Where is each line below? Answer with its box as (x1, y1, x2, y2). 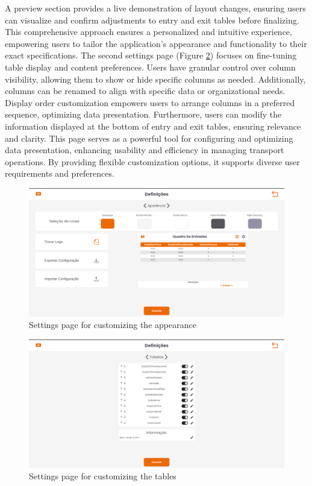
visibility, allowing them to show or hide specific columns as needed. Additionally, (5, 72, 306, 85)
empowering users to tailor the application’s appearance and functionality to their (5, 37, 307, 49)
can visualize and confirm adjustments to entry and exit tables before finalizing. (5, 13, 299, 26)
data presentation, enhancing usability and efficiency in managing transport (5, 144, 284, 156)
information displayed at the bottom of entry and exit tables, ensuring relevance (5, 119, 301, 132)
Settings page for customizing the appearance (29, 318, 196, 331)
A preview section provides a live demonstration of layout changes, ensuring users (5, 2, 306, 14)
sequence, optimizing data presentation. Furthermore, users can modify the (5, 108, 282, 121)
